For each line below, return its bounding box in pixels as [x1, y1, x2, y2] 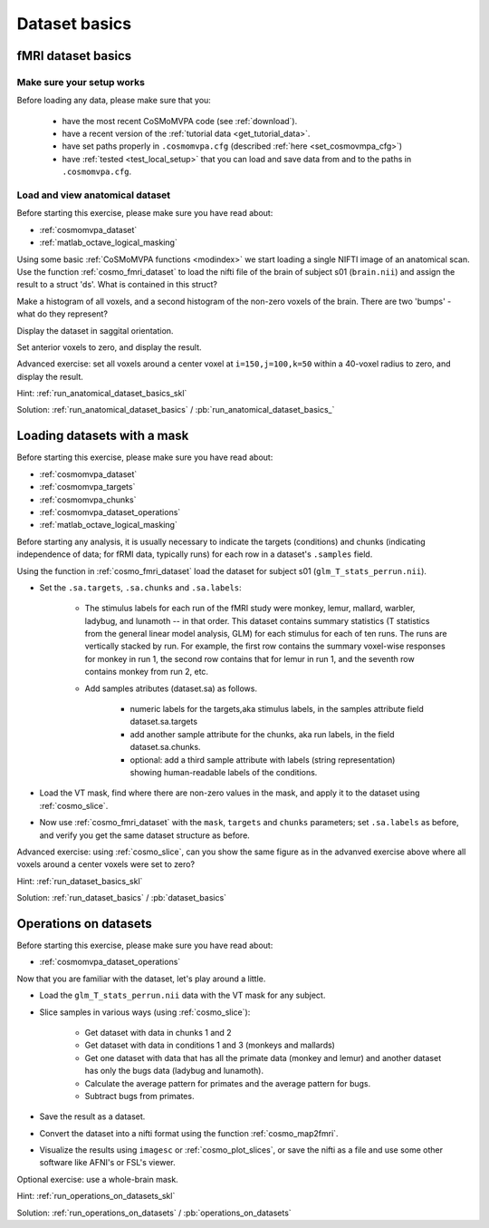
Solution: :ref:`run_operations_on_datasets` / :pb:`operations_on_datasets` [16, 1207, 292, 1218]
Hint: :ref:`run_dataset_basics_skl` [16, 875, 143, 886]
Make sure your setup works [16, 75, 145, 88]
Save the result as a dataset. [39, 1111, 146, 1122]
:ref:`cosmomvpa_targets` [39, 482, 136, 492]
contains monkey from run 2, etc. [84, 667, 208, 677]
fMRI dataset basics [16, 48, 132, 63]
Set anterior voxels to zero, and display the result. [16, 341, 203, 353]
